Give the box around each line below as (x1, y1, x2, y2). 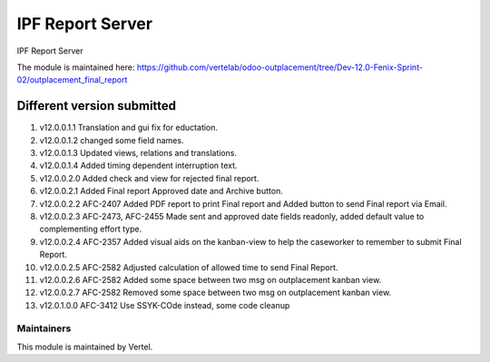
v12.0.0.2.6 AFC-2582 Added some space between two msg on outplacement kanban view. (39, 274, 382, 285)
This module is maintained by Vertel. (16, 341, 153, 352)
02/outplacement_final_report (16, 74, 128, 85)
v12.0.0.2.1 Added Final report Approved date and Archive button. (39, 186, 283, 197)
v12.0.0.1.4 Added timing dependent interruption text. (39, 160, 238, 171)
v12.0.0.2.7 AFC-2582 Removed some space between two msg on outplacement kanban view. (39, 287, 392, 298)
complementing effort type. (39, 223, 142, 235)
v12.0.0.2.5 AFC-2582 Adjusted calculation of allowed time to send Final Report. (39, 261, 338, 272)
